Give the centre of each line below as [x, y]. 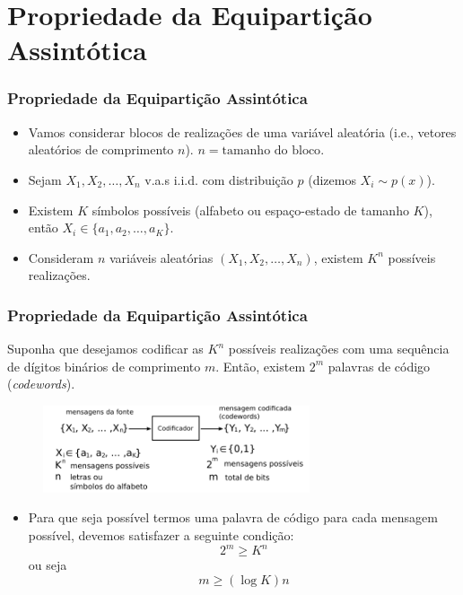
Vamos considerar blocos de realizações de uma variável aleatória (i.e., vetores [242, 131]
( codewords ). [41, 384]
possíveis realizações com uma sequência [339, 349]
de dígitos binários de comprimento [104, 366]
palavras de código [379, 366]
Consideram [61, 257]
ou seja [48, 565]
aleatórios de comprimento [101, 149]
